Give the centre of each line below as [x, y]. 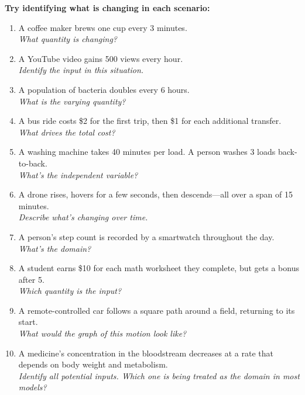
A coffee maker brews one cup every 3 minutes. [103, 27]
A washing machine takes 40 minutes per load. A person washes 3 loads [147, 152]
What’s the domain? [55, 248]
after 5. [31, 279]
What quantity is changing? [68, 39]
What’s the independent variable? [78, 174]
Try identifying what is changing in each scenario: [107, 8]
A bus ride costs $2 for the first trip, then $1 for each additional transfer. [150, 121]
